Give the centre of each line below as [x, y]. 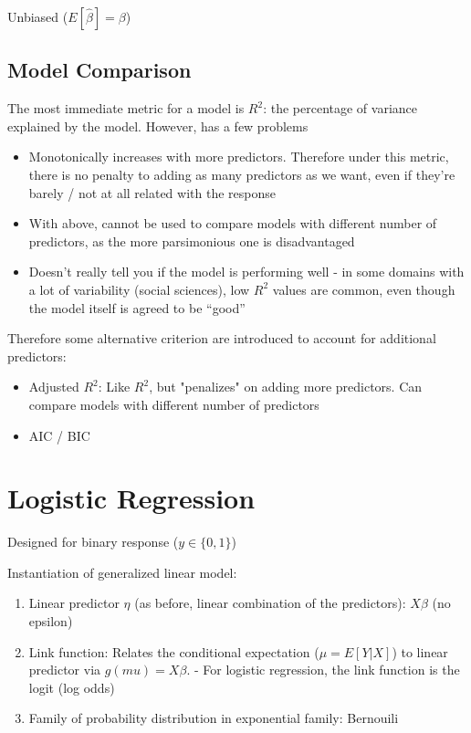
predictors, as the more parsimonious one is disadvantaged [192, 241]
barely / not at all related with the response [152, 192]
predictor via [65, 670]
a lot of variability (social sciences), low [139, 289]
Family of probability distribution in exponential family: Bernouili [214, 718]
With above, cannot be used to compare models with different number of [233, 223]
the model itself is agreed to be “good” [137, 307]
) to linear [420, 651]
